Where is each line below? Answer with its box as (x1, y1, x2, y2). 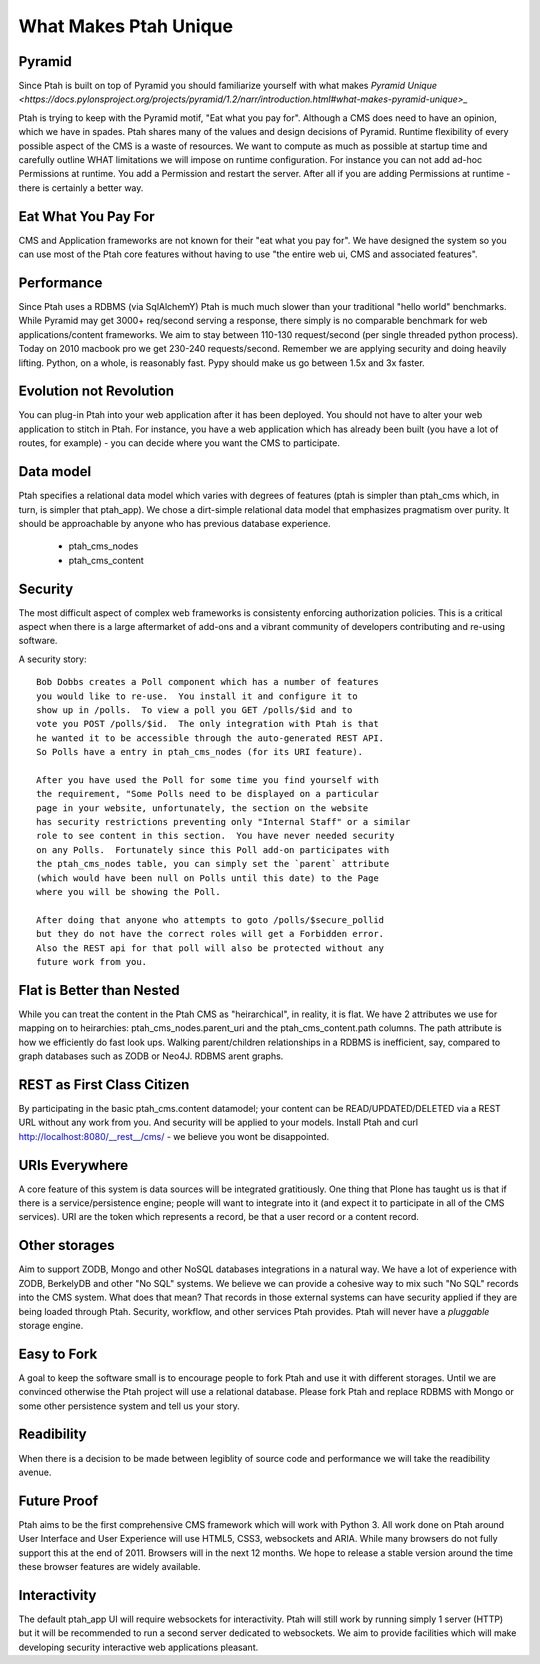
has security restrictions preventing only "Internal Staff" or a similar (36, 816, 411, 828)
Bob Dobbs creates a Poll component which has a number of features (36, 676, 379, 688)
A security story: (18, 653, 87, 665)
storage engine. (18, 1319, 84, 1331)
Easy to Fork (18, 1345, 98, 1362)
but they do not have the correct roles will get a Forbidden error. (36, 928, 385, 940)
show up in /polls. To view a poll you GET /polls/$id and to (36, 704, 353, 715)
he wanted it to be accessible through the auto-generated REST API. (36, 732, 385, 744)
